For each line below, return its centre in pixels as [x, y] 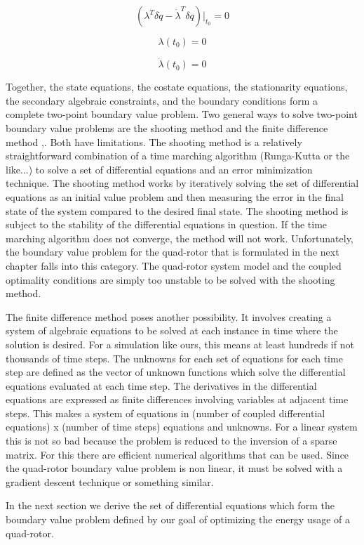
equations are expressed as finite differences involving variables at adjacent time [177, 399]
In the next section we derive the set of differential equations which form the [170, 505]
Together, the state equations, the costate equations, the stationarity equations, [177, 87]
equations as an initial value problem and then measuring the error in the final [175, 196]
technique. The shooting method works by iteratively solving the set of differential [182, 183]
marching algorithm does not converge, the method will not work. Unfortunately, [180, 238]
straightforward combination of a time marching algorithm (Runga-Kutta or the [178, 156]
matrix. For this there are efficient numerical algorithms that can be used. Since [177, 454]
